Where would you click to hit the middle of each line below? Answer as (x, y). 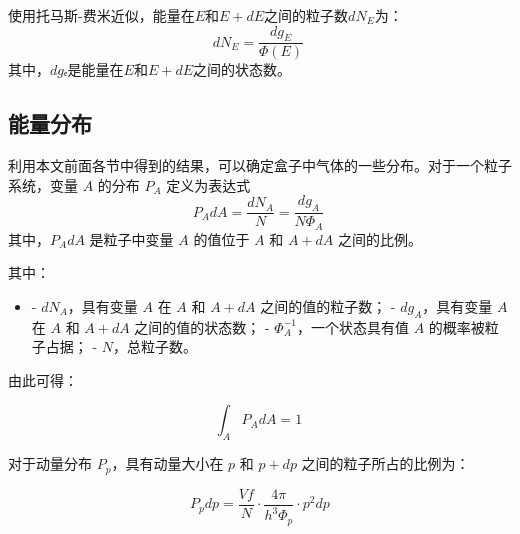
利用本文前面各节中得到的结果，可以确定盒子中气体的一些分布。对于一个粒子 (260, 165)
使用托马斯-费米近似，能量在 (101, 15)
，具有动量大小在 (167, 463)
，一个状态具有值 (353, 326)
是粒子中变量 (131, 238)
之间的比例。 (379, 238)
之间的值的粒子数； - (328, 305)
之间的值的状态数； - (202, 326)
